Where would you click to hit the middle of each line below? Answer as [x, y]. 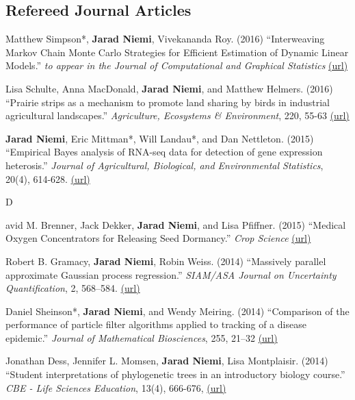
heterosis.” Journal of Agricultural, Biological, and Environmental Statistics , [165, 165]
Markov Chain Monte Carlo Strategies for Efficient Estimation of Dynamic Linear [177, 52]
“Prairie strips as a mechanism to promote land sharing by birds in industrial [168, 102]
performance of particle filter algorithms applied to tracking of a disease [156, 324]
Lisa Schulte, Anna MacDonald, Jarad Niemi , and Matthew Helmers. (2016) [169, 88]
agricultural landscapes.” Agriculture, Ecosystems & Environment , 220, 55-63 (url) [177, 115]
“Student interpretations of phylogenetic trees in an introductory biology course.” [175, 374]
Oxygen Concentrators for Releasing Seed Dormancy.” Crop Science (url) [158, 238]
